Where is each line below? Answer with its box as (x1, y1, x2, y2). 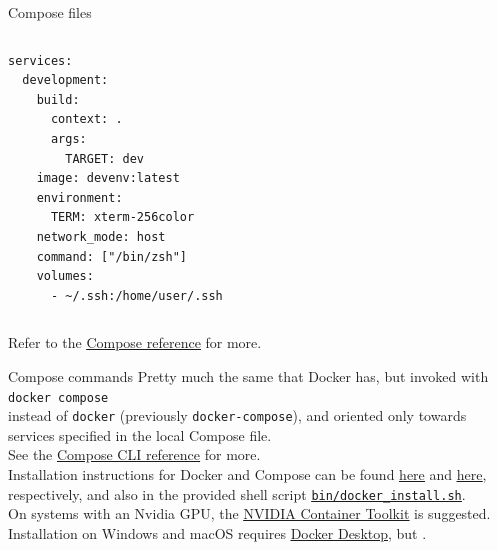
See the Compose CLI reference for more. (8, 444, 261, 465)
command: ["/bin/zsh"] (36, 249, 187, 264)
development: (22, 73, 109, 88)
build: (36, 92, 80, 107)
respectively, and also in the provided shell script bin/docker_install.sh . (8, 483, 466, 504)
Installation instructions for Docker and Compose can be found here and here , (8, 464, 487, 484)
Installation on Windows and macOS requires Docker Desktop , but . (8, 522, 427, 543)
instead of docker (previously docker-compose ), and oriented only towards (8, 405, 467, 426)
